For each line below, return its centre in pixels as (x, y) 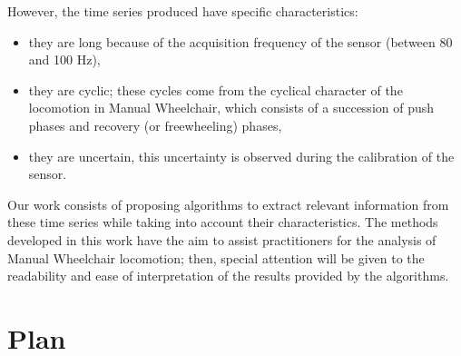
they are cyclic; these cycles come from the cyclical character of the (216, 89)
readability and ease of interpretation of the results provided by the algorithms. (228, 276)
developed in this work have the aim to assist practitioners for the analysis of (222, 239)
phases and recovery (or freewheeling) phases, (155, 125)
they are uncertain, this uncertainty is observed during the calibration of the (241, 156)
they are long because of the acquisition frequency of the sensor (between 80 (240, 41)
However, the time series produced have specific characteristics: (183, 11)
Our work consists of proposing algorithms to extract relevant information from (228, 204)
